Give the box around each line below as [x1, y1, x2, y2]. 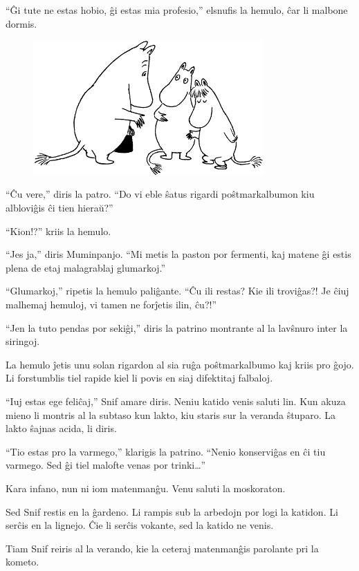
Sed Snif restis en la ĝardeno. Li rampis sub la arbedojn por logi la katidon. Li [6, 504, 338, 518]
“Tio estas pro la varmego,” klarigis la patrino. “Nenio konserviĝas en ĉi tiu [6, 444, 326, 458]
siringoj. [6, 334, 40, 348]
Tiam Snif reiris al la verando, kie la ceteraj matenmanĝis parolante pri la [6, 541, 319, 555]
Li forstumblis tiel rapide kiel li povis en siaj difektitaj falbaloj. [6, 371, 273, 385]
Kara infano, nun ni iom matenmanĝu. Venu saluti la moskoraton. [6, 480, 286, 495]
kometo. [6, 554, 39, 569]
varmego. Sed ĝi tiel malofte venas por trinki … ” [6, 458, 206, 472]
